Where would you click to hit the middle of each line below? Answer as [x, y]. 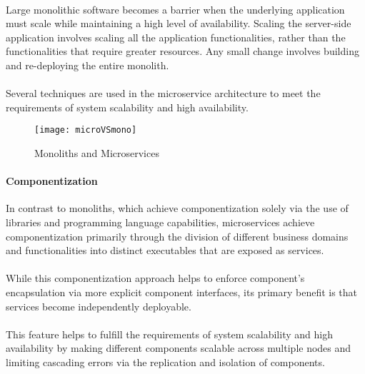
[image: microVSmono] [86, 130]
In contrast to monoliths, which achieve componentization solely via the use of [177, 208]
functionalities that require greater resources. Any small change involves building [182, 51]
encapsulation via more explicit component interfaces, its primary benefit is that [182, 292]
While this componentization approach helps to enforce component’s [155, 278]
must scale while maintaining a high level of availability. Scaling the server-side [179, 23]
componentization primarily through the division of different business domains [177, 236]
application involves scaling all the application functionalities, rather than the [176, 37]
